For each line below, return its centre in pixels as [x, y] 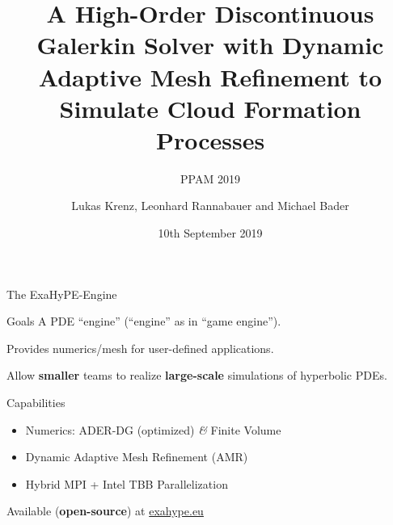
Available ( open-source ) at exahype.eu [105, 511]
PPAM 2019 [210, 178]
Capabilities [36, 403]
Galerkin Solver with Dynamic [210, 45]
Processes [210, 139]
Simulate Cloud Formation [210, 108]
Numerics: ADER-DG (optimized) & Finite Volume [153, 429]
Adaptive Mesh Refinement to [210, 76]
